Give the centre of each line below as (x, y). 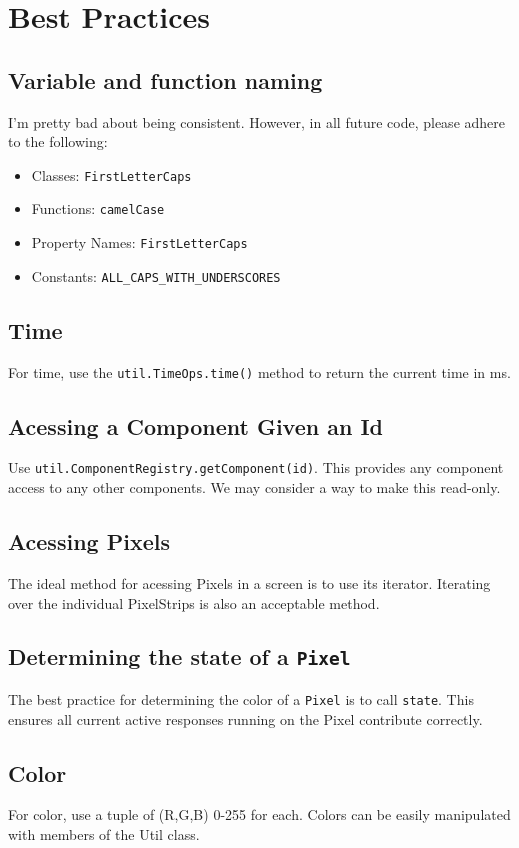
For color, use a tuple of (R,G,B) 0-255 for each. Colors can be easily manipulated (259, 814)
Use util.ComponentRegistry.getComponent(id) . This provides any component (256, 467)
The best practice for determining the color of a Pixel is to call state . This (241, 698)
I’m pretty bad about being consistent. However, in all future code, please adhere (256, 121)
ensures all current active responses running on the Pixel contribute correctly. (245, 718)
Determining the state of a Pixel (179, 656)
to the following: (58, 141)
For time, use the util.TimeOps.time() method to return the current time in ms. (259, 371)
